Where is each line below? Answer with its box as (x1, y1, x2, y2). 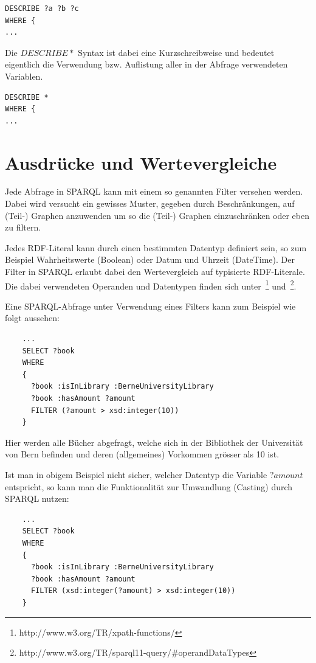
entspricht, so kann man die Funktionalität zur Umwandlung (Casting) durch (5, 480, 293, 493)
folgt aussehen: (5, 311, 60, 324)
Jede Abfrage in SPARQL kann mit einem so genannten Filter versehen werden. (5, 185, 303, 198)
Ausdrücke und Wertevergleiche (5, 150, 277, 175)
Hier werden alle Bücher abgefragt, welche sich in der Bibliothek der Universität (5, 436, 303, 448)
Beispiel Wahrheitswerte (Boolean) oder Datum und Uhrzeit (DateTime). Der (5, 253, 295, 266)
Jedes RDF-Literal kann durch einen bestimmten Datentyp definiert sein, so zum (5, 241, 307, 254)
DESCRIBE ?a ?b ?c (5, 4, 79, 13)
